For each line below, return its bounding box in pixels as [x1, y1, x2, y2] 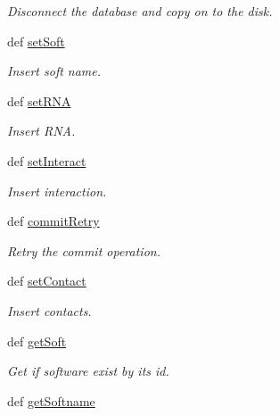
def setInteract [7, 151, 86, 170]
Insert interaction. [7, 181, 107, 200]
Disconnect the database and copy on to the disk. [7, 2, 273, 20]
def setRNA [7, 91, 71, 110]
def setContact [7, 271, 86, 290]
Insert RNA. [7, 121, 76, 140]
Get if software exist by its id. [7, 362, 169, 380]
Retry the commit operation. [7, 241, 160, 260]
